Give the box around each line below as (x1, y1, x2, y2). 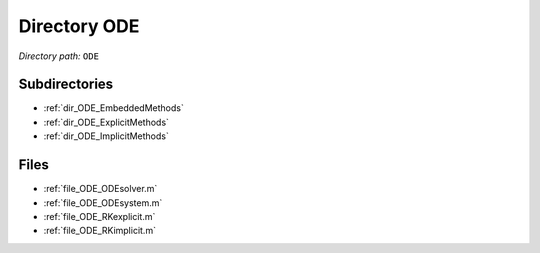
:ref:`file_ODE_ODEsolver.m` (43, 183, 158, 195)
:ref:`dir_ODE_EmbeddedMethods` (43, 102, 184, 114)
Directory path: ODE (18, 50, 100, 62)
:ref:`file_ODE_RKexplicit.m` (43, 210, 156, 222)
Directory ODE (18, 15, 140, 37)
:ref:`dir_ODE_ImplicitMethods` (43, 130, 169, 142)
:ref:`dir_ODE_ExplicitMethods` (43, 116, 170, 128)
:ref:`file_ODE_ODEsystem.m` (43, 196, 163, 209)
